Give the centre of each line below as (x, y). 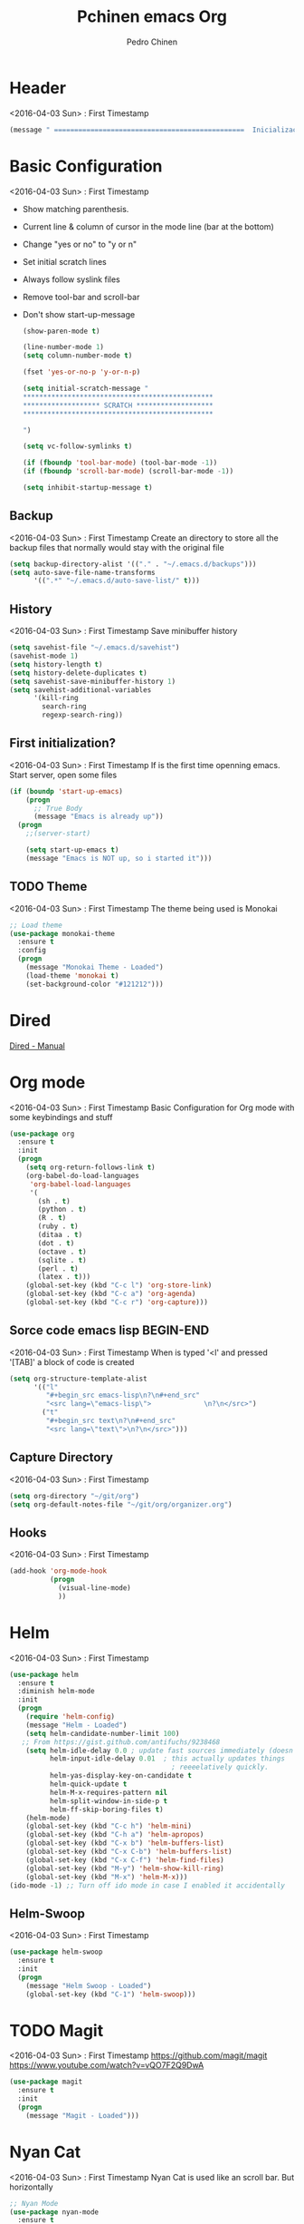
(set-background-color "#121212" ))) (95, 984)
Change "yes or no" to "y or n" (80, 244)
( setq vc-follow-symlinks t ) (77, 446)
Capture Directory (61, 1458)
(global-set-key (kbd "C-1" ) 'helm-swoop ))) (111, 1994)
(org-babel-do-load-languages (83, 1175)
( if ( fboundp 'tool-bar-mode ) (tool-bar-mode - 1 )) (120, 463)
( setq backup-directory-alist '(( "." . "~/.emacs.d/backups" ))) (133, 564)
